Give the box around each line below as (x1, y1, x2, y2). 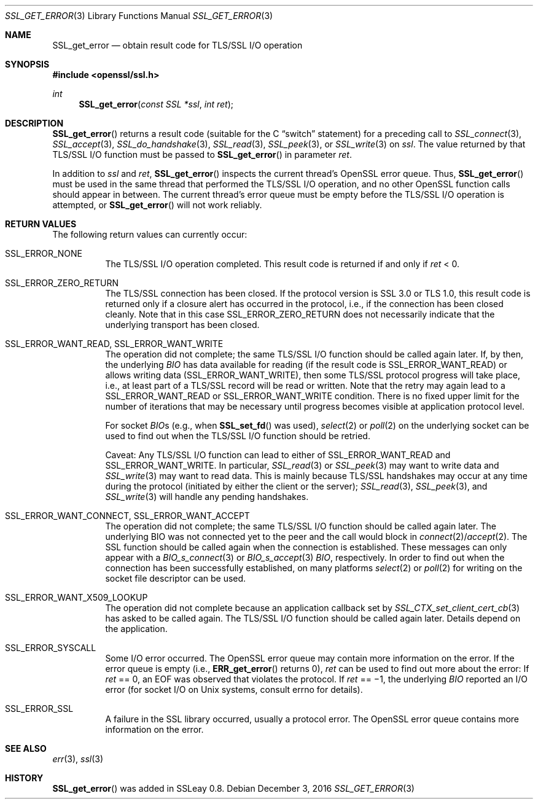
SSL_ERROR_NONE (5, 248, 82, 259)
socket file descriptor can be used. (105, 573, 246, 583)
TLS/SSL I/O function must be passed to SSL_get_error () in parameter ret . (52, 149, 352, 160)
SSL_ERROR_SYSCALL (5, 642, 96, 653)
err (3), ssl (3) (52, 754, 104, 764)
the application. (105, 623, 168, 634)
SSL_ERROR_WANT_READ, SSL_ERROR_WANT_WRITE (5, 338, 224, 349)
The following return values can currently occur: (52, 229, 248, 240)
